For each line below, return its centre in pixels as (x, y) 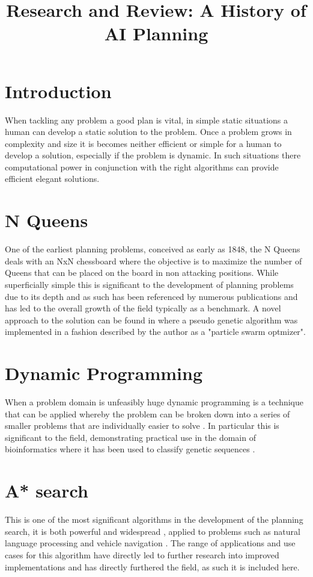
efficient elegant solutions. (52, 179)
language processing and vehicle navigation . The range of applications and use (150, 543)
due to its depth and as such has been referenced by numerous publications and (151, 296)
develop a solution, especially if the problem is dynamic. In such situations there (153, 155)
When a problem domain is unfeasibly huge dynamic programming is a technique (154, 402)
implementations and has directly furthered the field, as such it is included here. (152, 566)
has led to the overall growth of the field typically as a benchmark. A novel (143, 308)
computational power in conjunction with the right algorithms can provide (142, 167)
